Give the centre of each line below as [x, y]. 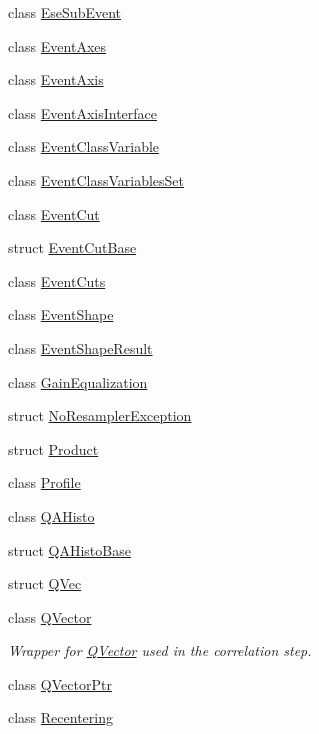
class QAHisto [51, 515]
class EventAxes [57, 45]
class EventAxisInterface [83, 112]
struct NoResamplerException [100, 415]
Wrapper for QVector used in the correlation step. [160, 650]
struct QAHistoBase [69, 549]
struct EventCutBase [72, 247]
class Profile [44, 482]
